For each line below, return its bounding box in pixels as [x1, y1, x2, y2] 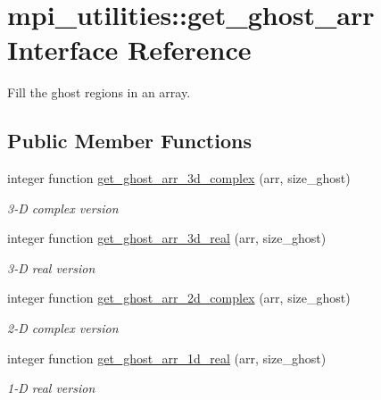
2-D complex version [7, 319, 119, 337]
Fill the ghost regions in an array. [7, 83, 191, 102]
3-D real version [7, 258, 95, 277]
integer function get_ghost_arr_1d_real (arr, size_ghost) [7, 348, 327, 367]
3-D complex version [7, 198, 119, 217]
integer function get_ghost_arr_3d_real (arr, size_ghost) [7, 229, 327, 247]
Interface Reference [7, 31, 252, 68]
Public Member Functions [7, 127, 252, 154]
